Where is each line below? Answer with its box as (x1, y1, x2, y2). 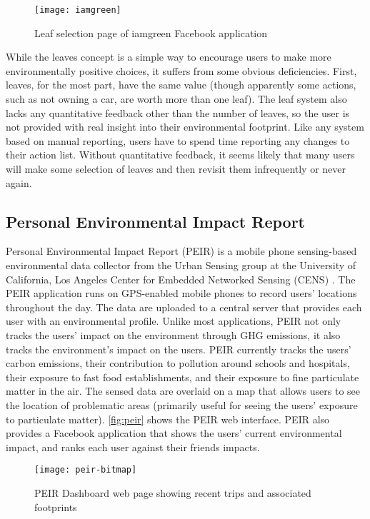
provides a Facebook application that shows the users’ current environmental (6, 425, 342, 440)
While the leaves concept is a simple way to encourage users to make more (6, 49, 331, 64)
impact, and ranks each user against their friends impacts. (6, 439, 260, 454)
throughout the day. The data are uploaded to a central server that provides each (6, 299, 362, 314)
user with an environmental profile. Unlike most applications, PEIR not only (6, 313, 341, 328)
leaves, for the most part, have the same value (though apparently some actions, (6, 77, 356, 92)
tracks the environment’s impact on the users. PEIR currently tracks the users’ (6, 341, 351, 356)
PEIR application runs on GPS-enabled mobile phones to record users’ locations (6, 286, 357, 301)
